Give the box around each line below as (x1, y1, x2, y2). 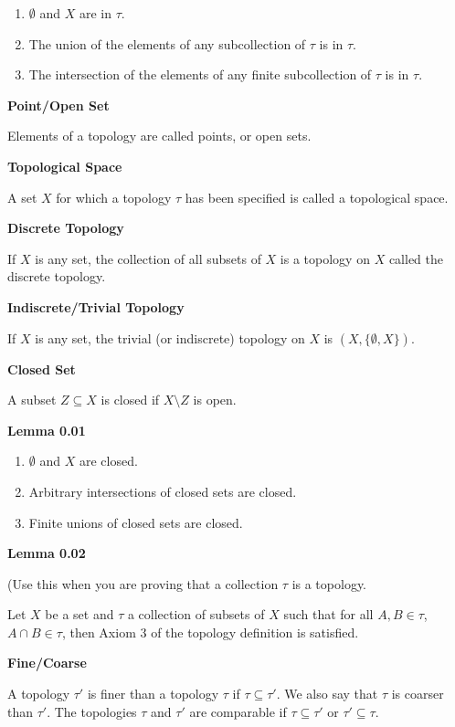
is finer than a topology (87, 684, 219, 703)
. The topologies (47, 701, 137, 721)
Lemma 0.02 (7, 543, 86, 563)
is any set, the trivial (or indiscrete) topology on (35, 328, 305, 347)
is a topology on (280, 248, 370, 268)
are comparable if (189, 701, 287, 721)
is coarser (391, 684, 444, 703)
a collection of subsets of (127, 605, 265, 624)
